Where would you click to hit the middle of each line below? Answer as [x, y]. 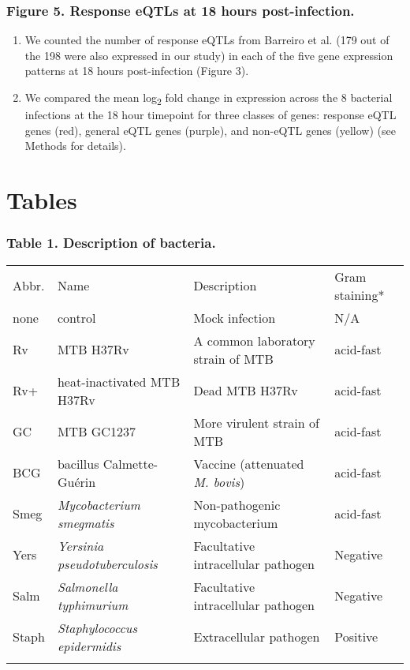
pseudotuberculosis [107, 563]
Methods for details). [75, 146]
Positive [356, 636]
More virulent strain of [256, 422]
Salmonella [88, 586]
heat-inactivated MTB [119, 381]
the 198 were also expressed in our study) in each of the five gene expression [209, 55]
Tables [42, 200]
